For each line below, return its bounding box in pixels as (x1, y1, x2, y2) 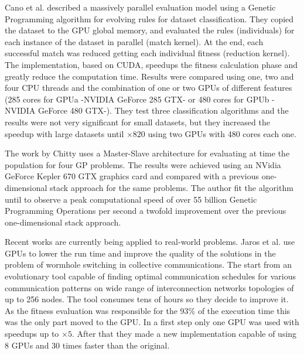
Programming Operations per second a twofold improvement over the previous (5, 204, 286, 217)
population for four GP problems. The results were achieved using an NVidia (5, 158, 281, 170)
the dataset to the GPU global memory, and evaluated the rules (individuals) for (5, 24, 295, 36)
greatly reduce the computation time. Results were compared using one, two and (5, 70, 294, 82)
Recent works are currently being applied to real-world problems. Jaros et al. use (5, 235, 295, 248)
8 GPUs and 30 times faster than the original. (5, 339, 170, 351)
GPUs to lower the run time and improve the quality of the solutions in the (5, 247, 276, 259)
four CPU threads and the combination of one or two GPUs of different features (5, 81, 292, 94)
